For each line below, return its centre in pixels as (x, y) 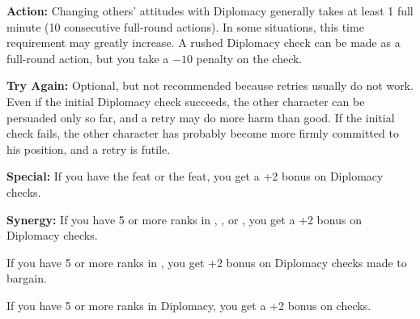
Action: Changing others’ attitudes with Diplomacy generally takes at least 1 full (210, 11)
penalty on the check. (249, 58)
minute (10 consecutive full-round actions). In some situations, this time (185, 26)
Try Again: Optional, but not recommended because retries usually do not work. (210, 85)
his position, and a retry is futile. (89, 149)
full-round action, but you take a (88, 58)
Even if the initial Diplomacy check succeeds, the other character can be (186, 101)
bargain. (27, 278)
